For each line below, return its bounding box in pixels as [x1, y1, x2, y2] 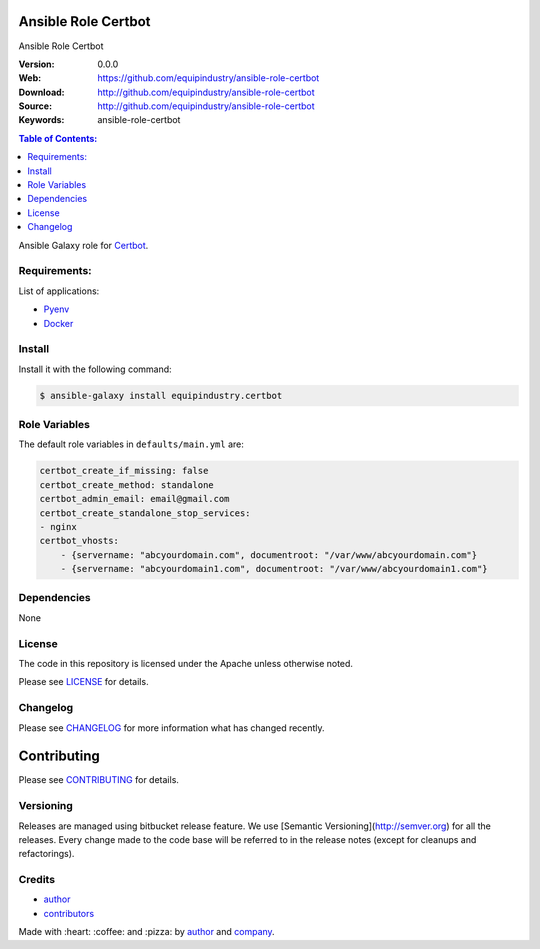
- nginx [39, 521, 77, 532]
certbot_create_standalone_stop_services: [39, 507, 251, 519]
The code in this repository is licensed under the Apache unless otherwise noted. [18, 657, 354, 669]
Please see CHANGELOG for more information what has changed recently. [18, 721, 325, 734]
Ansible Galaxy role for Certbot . [18, 239, 149, 251]
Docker [43, 317, 74, 329]
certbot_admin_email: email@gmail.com [39, 493, 230, 505]
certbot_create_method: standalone [39, 479, 214, 490]
